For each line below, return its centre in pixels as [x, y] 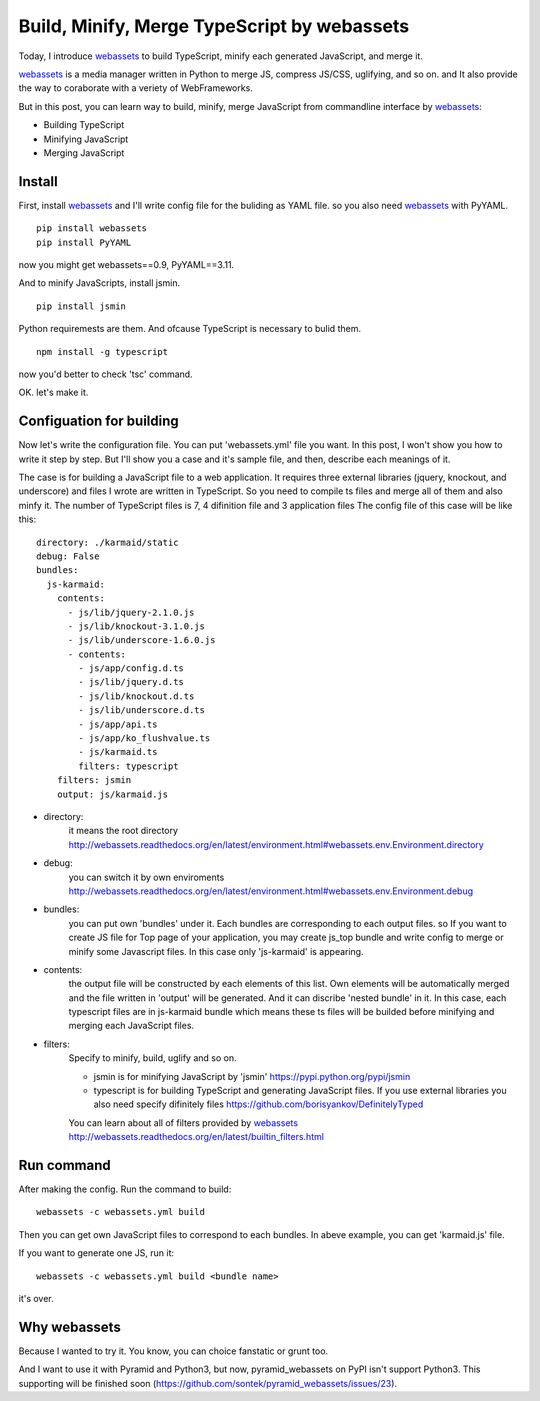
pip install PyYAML [84, 242]
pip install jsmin [81, 306]
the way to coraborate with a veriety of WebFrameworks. [136, 88]
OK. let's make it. [53, 392]
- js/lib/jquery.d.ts [131, 682]
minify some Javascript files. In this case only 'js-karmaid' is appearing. [216, 951]
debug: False [68, 556]
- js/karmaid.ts [118, 752]
